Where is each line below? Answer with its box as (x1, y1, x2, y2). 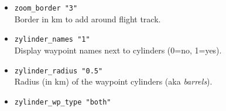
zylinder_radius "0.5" (14, 66, 103, 75)
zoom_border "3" (14, 4, 78, 12)
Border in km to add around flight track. (14, 12, 161, 25)
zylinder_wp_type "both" (14, 97, 111, 106)
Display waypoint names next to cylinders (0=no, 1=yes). (14, 43, 222, 56)
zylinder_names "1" (14, 35, 90, 44)
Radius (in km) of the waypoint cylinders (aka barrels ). (14, 75, 213, 88)
